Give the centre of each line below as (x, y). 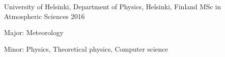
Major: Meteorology (34, 32)
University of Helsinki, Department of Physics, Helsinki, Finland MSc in (112, 6)
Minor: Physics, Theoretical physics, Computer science (86, 48)
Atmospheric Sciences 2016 (44, 16)
